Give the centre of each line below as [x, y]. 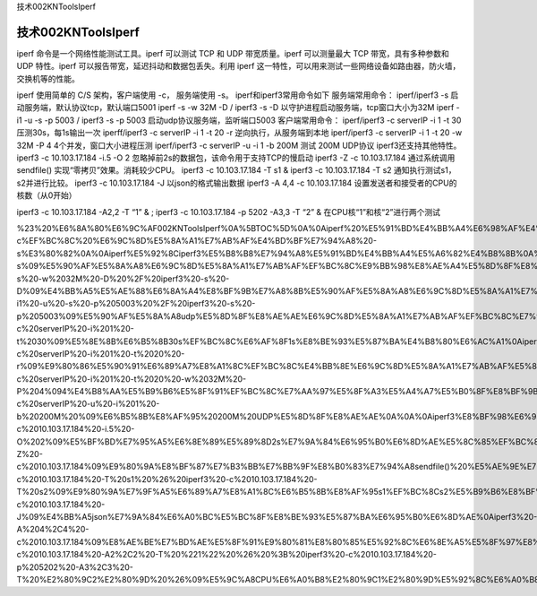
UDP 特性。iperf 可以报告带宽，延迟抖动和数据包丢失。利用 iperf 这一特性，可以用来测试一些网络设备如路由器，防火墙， [239, 66]
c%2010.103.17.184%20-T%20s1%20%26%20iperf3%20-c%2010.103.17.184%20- [167, 479]
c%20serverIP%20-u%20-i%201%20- [88, 404]
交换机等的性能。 [48, 78]
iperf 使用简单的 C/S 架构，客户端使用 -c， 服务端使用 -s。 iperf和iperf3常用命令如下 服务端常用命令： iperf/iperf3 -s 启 [238, 95]
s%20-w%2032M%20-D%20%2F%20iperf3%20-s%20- [123, 279]
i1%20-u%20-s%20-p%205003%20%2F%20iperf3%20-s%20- [136, 304]
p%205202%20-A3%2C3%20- [75, 567]
